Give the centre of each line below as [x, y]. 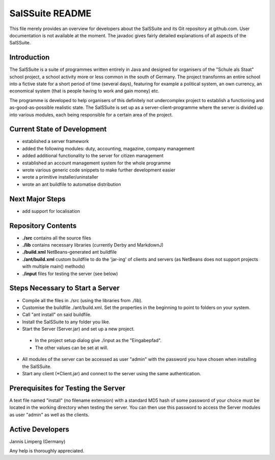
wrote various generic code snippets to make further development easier [99, 170]
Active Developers [39, 429]
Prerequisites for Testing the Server [67, 388]
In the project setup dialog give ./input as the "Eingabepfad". [98, 341]
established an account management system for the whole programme [97, 163]
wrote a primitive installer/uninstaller [60, 177]
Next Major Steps [37, 199]
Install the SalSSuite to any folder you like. [66, 322]
